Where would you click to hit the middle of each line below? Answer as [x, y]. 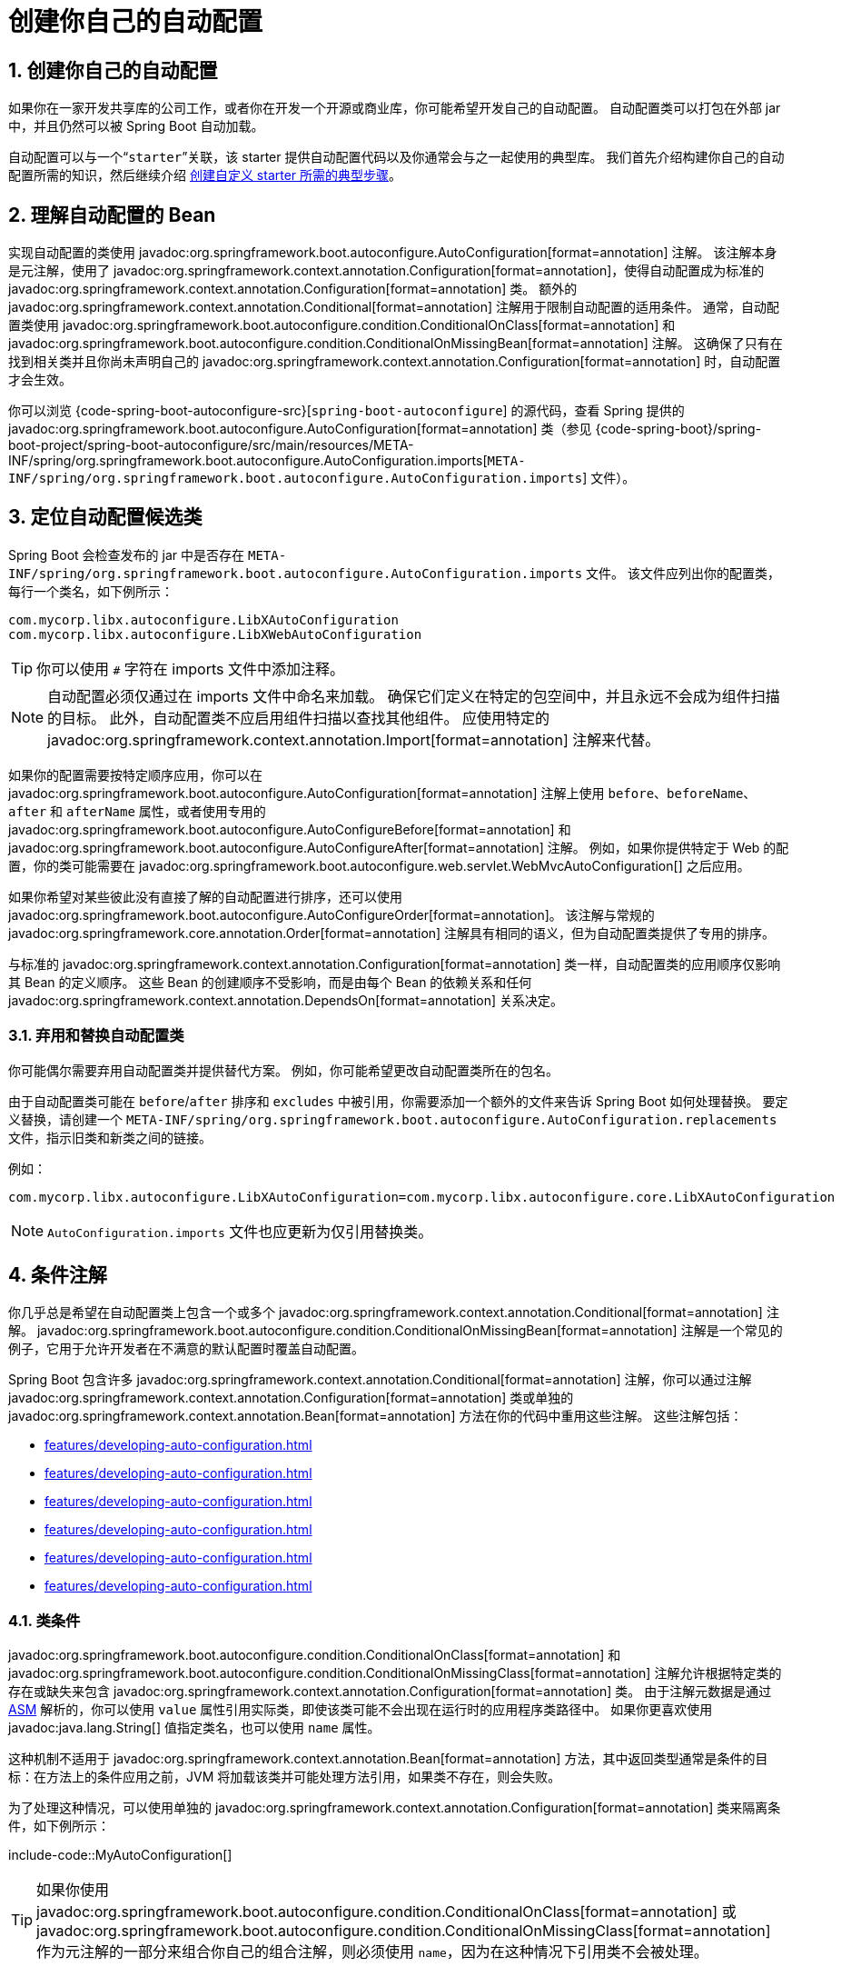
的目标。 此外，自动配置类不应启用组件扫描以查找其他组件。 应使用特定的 [299, 718]
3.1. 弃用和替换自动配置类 [96, 1036]
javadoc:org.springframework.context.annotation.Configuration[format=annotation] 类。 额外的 [293, 289]
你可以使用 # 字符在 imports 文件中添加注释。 [190, 669]
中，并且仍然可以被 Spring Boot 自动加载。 [136, 126]
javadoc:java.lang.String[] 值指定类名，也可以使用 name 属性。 [194, 1728]
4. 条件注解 [58, 1275]
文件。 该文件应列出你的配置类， [683, 573]
